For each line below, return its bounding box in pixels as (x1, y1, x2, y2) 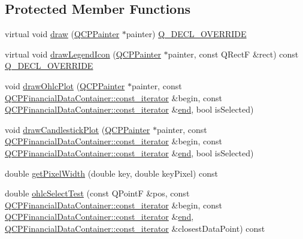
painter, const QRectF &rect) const (168, 47, 299, 60)
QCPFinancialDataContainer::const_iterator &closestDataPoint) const (5, 222, 265, 234)
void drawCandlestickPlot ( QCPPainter (5, 123, 150, 135)
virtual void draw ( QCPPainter (5, 28, 120, 40)
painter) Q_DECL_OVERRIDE (126, 28, 247, 40)
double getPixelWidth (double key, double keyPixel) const (5, 167, 218, 179)
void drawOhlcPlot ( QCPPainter (5, 79, 125, 92)
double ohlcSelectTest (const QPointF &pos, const (5, 187, 190, 199)
